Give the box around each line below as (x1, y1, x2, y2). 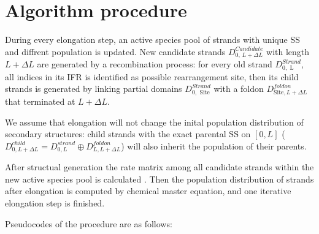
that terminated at (5, 94, 75, 107)
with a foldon (213, 82, 264, 95)
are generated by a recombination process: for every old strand (37, 58, 272, 70)
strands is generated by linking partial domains (5, 82, 182, 95)
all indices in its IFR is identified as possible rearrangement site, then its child (5, 70, 299, 83)
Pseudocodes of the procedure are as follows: (5, 217, 172, 230)
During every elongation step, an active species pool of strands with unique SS (5, 33, 300, 46)
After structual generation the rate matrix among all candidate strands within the (5, 160, 314, 173)
